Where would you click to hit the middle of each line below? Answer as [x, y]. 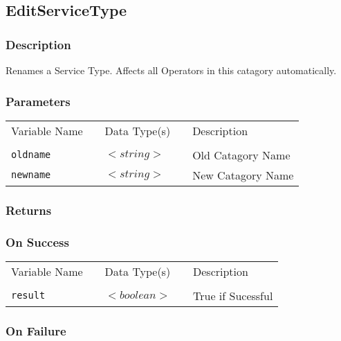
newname [31, 175]
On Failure [36, 330]
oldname [31, 155]
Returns [29, 210]
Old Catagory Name [241, 155]
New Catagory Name [243, 175]
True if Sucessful [233, 295]
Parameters [38, 101]
